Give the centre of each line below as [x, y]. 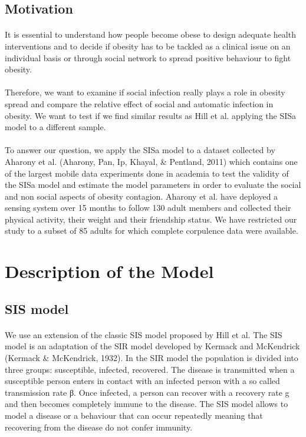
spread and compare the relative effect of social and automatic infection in [139, 103]
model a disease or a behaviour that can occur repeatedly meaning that [134, 415]
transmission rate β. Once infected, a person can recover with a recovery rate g [147, 392]
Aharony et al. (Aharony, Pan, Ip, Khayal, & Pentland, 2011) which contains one [151, 161]
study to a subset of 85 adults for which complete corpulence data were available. [152, 231]
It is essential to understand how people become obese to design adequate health [150, 34]
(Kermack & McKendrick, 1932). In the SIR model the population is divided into [152, 357]
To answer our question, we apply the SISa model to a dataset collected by [140, 150]
